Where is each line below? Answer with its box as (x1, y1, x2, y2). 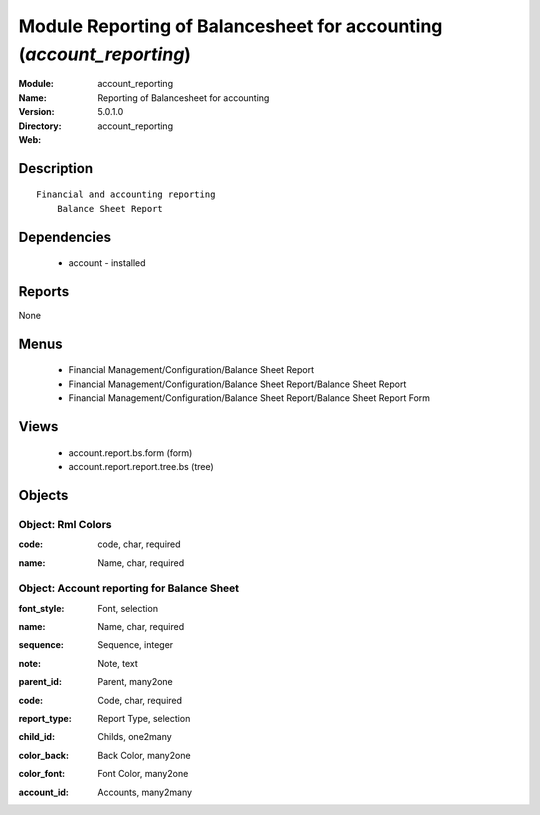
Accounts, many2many (97, 786, 193, 798)
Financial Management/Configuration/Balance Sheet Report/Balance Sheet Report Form (68, 392, 430, 404)
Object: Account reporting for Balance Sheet (18, 581, 240, 595)
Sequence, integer (97, 639, 174, 651)
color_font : (18, 768, 65, 780)
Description (18, 160, 94, 177)
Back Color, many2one (97, 749, 191, 761)
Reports (18, 283, 70, 300)
